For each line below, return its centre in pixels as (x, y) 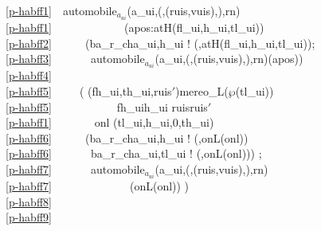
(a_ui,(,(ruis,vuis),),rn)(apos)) (229, 59)
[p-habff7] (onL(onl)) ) (98, 186)
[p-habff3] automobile (75, 59)
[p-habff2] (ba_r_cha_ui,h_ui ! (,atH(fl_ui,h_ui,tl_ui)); (160, 43)
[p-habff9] (29, 217)
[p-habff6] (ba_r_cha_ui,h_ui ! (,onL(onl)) (127, 137)
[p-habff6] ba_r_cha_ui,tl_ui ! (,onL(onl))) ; (134, 153)
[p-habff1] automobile (61, 10)
